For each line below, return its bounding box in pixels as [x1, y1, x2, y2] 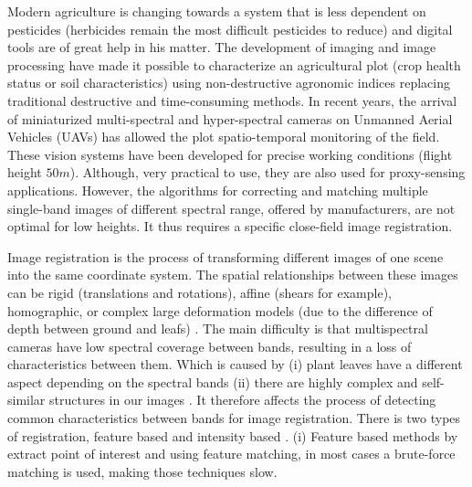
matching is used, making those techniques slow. [7, 461, 278, 481]
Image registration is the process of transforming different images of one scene [7, 247, 444, 266]
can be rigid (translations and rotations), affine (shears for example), [7, 282, 392, 302]
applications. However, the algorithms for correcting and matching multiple [7, 180, 428, 199]
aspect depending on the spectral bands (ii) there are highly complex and [7, 372, 418, 391]
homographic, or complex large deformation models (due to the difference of [7, 301, 433, 320]
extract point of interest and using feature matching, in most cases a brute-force [7, 444, 456, 463]
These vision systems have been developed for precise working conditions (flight [7, 144, 453, 164]
